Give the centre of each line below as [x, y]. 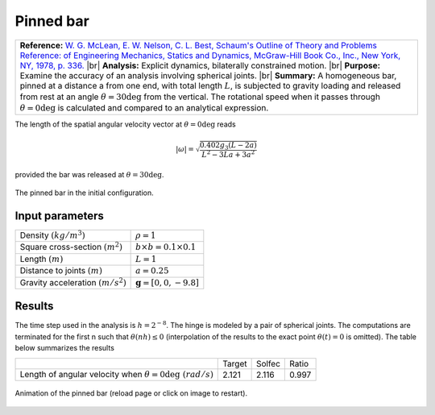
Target [235, 363]
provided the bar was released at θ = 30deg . [89, 174]
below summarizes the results [64, 348]
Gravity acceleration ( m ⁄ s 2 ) [73, 282]
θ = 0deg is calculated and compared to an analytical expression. [144, 108]
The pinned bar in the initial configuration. [85, 193]
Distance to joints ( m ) [61, 271]
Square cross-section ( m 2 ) [71, 247]
